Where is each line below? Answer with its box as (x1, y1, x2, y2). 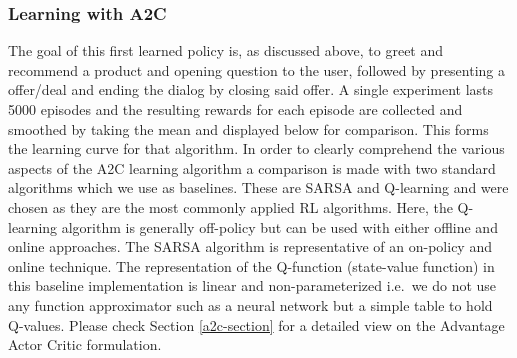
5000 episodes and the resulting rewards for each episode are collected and (8, 99, 463, 119)
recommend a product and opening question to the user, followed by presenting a (8, 59, 506, 80)
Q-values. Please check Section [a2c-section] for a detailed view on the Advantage (8, 314, 505, 335)
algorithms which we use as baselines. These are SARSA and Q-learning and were (8, 177, 509, 198)
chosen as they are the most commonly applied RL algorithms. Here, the (8, 196, 453, 217)
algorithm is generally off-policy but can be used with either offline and (61, 216, 498, 237)
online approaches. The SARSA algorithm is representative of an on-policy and (8, 236, 492, 257)
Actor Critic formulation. (8, 334, 162, 355)
